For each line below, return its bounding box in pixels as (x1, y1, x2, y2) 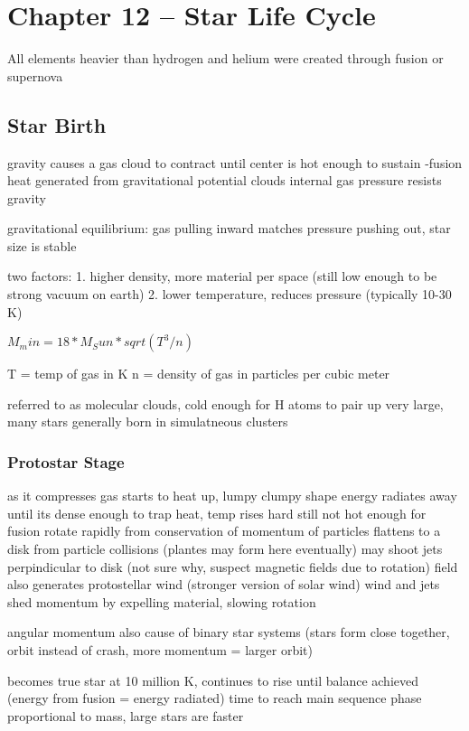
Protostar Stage (7, 450, 125, 473)
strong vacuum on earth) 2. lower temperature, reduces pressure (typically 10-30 (7, 285, 452, 304)
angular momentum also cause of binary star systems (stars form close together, (7, 623, 450, 642)
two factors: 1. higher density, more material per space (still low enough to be (7, 267, 437, 286)
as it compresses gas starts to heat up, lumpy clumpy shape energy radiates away (7, 486, 457, 505)
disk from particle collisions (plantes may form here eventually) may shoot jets (7, 539, 443, 558)
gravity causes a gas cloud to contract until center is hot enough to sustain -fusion (7, 153, 463, 172)
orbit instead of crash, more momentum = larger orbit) (7, 641, 313, 660)
